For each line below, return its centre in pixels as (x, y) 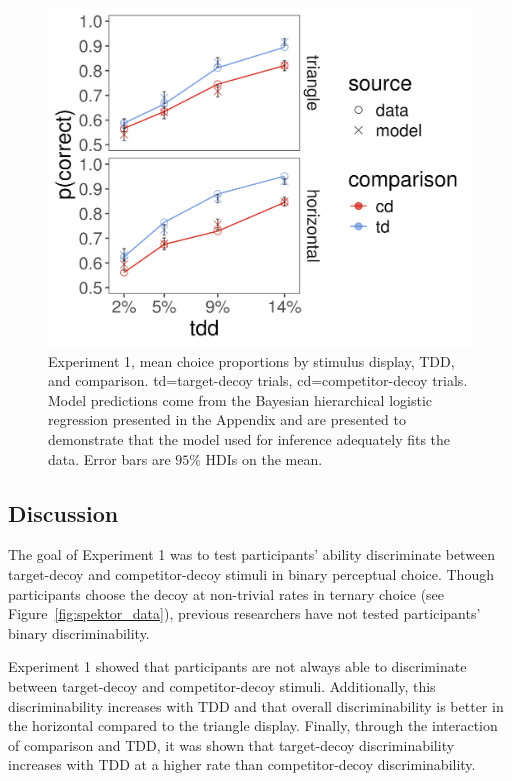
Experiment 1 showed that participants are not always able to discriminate (237, 666)
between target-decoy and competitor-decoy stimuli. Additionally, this (222, 686)
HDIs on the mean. (264, 458)
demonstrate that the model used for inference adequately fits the (249, 439)
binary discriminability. (79, 632)
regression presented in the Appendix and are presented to (227, 419)
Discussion (63, 512)
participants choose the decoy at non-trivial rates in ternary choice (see (226, 593)
